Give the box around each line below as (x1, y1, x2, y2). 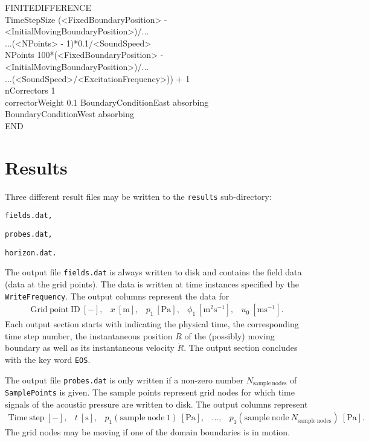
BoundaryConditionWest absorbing (5, 107, 134, 120)
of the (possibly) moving (184, 329, 275, 342)
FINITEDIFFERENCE (5, 1, 91, 13)
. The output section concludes (184, 341, 298, 354)
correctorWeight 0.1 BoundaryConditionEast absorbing (5, 95, 209, 108)
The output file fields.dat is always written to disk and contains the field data (5, 266, 302, 278)
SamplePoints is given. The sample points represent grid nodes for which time (5, 386, 295, 399)
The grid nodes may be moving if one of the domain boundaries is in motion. (5, 426, 290, 438)
